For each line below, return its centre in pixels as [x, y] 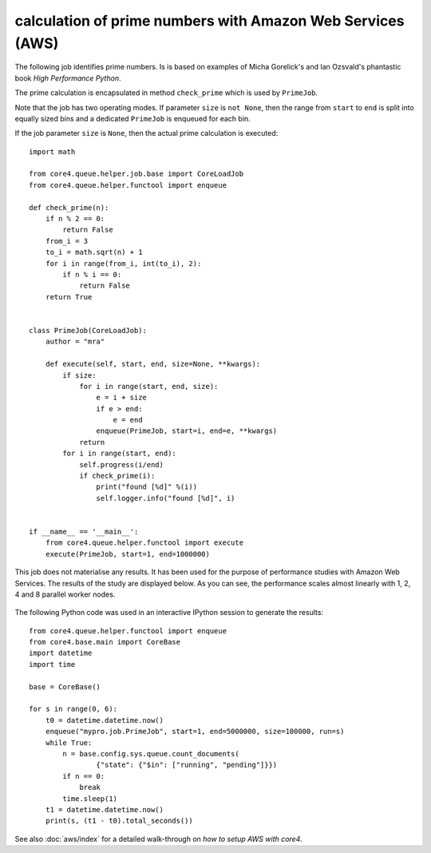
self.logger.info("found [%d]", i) [166, 498]
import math [52, 151]
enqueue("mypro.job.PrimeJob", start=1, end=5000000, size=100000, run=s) [195, 732]
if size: [79, 375]
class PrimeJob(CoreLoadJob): [88, 330]
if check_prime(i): [117, 476]
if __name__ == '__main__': [84, 532]
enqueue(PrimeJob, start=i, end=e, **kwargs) [187, 431]
